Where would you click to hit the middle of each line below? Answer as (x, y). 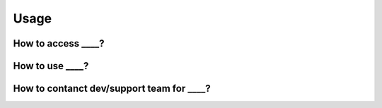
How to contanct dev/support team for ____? (112, 89)
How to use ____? (51, 66)
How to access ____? (59, 43)
